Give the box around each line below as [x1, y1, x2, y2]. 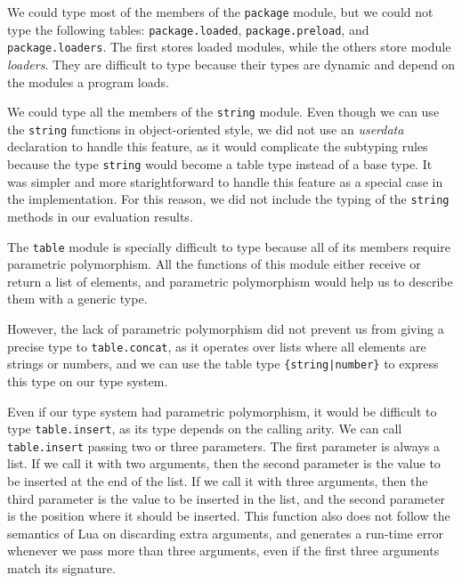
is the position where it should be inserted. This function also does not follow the [7, 506, 450, 525]
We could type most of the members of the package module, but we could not [7, 3, 434, 20]
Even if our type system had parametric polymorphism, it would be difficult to [7, 401, 437, 420]
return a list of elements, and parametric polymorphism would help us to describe [7, 271, 453, 290]
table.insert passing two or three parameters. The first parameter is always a [7, 436, 440, 455]
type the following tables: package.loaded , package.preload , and [7, 20, 369, 38]
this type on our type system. [7, 371, 168, 390]
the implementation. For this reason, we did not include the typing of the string [7, 190, 450, 208]
